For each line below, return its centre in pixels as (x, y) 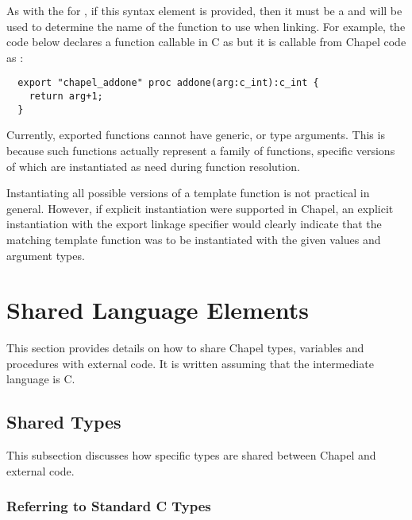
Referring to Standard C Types (109, 506)
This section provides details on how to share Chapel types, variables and (185, 348)
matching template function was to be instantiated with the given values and (194, 239)
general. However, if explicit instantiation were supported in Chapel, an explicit (200, 208)
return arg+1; (66, 97)
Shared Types (64, 422)
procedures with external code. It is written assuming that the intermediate (190, 363)
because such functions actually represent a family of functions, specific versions (201, 150)
